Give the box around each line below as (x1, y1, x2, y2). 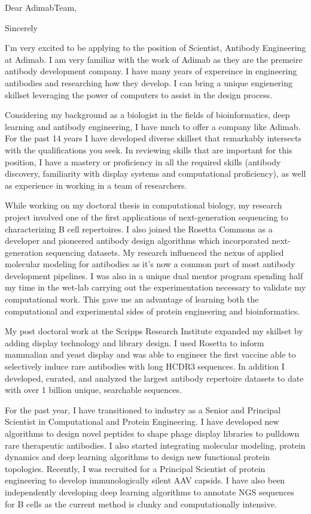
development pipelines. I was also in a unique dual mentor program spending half (5, 269, 303, 282)
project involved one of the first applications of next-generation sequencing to (5, 210, 288, 223)
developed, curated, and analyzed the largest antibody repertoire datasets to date (5, 371, 304, 384)
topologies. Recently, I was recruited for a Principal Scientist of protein (5, 462, 266, 474)
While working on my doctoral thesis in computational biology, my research (5, 199, 282, 211)
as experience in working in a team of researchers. (5, 179, 187, 191)
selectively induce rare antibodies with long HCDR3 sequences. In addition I (5, 360, 285, 373)
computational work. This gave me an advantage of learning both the (5, 293, 259, 306)
